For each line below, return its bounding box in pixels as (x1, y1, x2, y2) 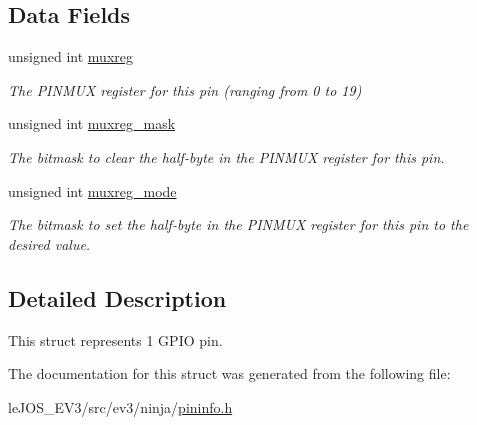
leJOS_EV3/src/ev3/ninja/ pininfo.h (8, 396, 233, 417)
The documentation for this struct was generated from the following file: (8, 363, 451, 384)
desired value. (8, 233, 91, 254)
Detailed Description (8, 282, 227, 313)
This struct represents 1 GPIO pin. (8, 329, 223, 350)
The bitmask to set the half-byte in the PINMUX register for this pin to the (8, 214, 469, 235)
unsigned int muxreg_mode (8, 180, 177, 201)
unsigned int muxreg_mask (8, 113, 176, 134)
